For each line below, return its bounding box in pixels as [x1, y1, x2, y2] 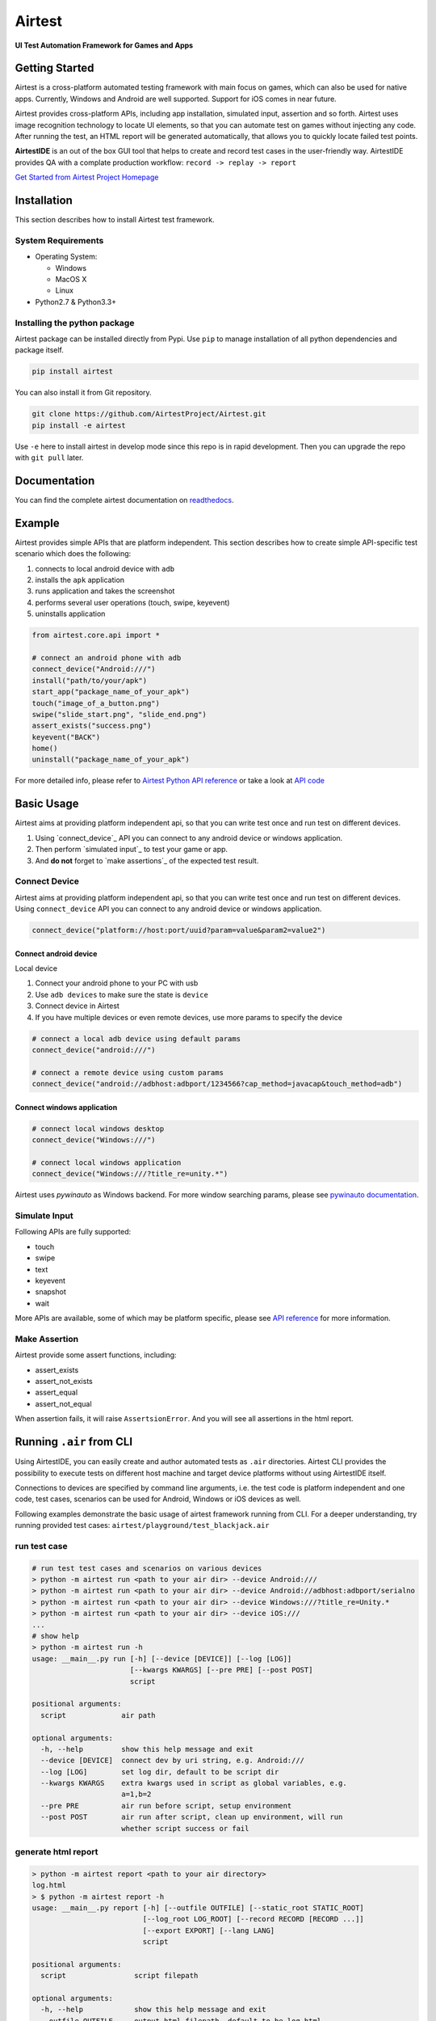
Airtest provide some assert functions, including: [15, 1350, 177, 1360]
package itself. [15, 345, 64, 355]
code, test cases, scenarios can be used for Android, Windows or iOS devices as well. [15, 1494, 302, 1504]
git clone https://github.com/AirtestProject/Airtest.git [31, 409, 266, 419]
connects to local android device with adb [35, 563, 175, 573]
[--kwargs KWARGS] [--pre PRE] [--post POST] [129, 1665, 313, 1675]
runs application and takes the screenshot [35, 586, 175, 596]
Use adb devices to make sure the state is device [35, 989, 209, 999]
